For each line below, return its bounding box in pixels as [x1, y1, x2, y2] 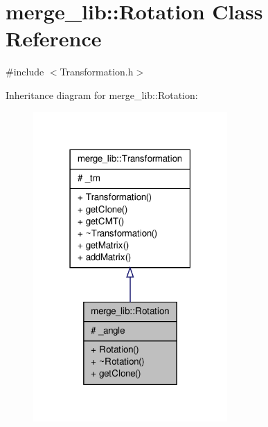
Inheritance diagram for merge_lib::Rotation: [6, 87, 198, 102]
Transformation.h [60, 64, 134, 79]
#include [6, 64, 44, 79]
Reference [6, 24, 102, 53]
